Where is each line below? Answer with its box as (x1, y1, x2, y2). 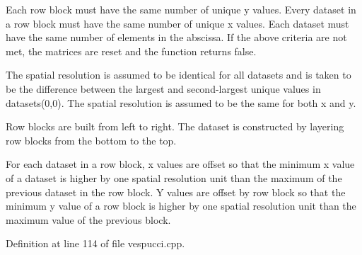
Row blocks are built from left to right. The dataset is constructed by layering (6, 119, 344, 134)
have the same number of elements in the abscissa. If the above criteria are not (6, 30, 347, 45)
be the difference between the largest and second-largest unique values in (6, 81, 321, 96)
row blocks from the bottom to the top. (6, 132, 177, 147)
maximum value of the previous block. (6, 212, 171, 227)
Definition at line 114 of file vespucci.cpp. (6, 236, 185, 251)
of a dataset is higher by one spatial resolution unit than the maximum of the (6, 170, 342, 185)
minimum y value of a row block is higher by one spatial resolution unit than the (6, 198, 356, 213)
